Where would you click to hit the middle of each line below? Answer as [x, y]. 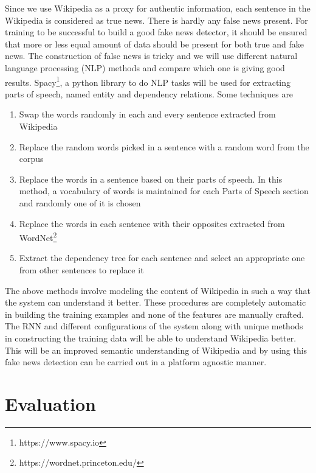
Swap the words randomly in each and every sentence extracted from [147, 114]
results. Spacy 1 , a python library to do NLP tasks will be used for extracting [148, 81]
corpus [31, 159]
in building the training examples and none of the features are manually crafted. [154, 314]
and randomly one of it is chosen [80, 202]
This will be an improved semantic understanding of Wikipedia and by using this [156, 350]
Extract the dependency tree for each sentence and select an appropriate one [162, 258]
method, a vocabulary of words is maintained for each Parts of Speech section [164, 191]
